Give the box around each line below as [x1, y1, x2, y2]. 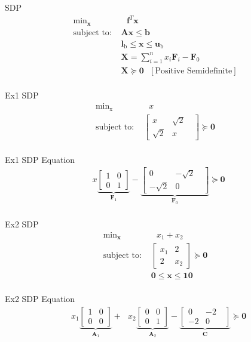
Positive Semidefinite [155, 67, 232, 76]
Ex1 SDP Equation [5, 153, 75, 165]
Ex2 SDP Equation [5, 292, 75, 305]
